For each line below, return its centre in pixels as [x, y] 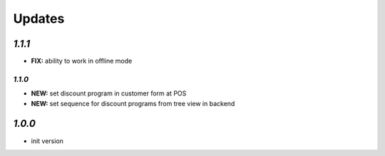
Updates [39, 19]
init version [47, 141]
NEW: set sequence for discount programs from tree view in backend [133, 103]
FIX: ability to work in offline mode [82, 61]
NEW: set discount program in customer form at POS [109, 93]
